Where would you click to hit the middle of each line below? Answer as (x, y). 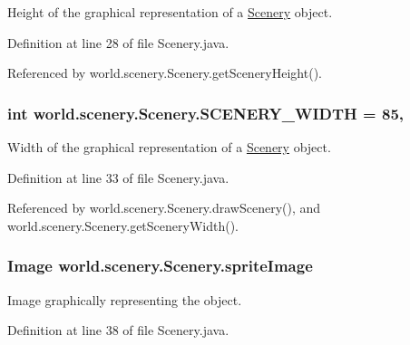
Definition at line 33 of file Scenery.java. (118, 177)
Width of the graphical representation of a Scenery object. (169, 147)
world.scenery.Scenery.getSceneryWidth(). (123, 225)
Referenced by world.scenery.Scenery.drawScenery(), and (164, 208)
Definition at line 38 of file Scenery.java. (118, 330)
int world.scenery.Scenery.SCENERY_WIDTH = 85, (206, 113)
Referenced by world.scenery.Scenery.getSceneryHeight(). (165, 73)
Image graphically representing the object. (125, 299)
